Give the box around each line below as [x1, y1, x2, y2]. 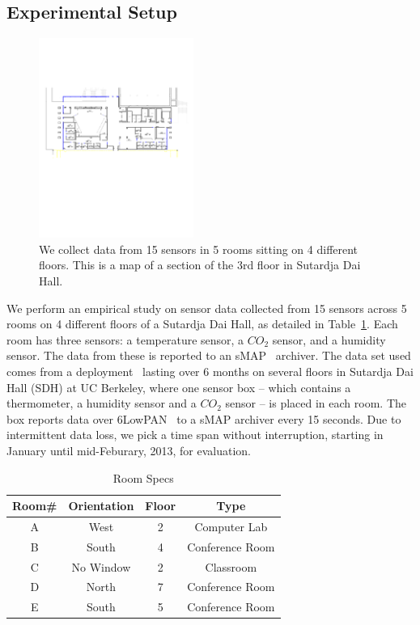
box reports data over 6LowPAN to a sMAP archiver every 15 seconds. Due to [6, 410, 401, 427]
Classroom [205, 558, 257, 575]
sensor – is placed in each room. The [225, 395, 406, 412]
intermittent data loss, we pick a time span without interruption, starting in [6, 426, 384, 443]
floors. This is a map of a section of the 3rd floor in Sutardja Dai [39, 256, 361, 273]
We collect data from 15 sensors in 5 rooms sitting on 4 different [39, 240, 358, 257]
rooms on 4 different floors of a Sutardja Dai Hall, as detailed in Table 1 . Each [6, 315, 398, 332]
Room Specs [112, 469, 174, 486]
